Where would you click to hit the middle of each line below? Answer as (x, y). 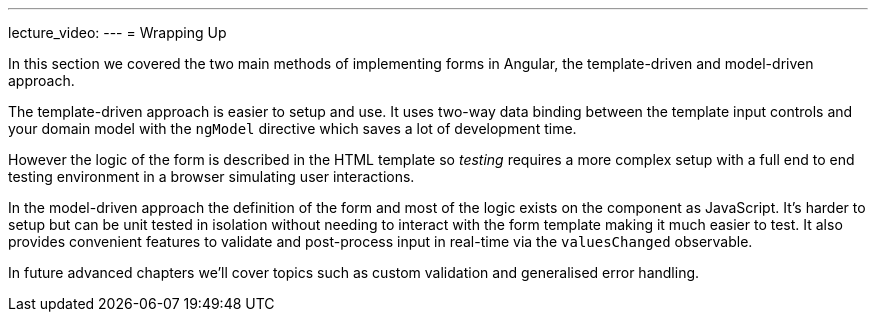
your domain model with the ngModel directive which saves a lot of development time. (292, 128)
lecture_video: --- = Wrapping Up (117, 32)
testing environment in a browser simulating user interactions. (211, 176)
